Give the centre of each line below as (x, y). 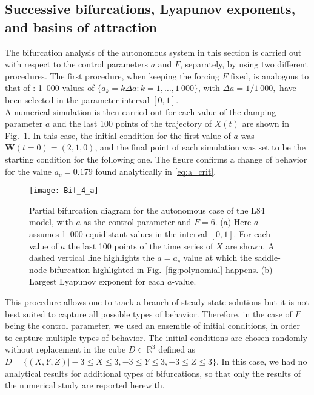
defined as (177, 349)
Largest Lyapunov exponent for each (97, 281)
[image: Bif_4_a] (64, 191)
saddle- (267, 258)
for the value (28, 171)
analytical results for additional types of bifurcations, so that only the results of (153, 373)
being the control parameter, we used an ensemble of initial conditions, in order (152, 326)
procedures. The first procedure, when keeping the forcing (112, 76)
